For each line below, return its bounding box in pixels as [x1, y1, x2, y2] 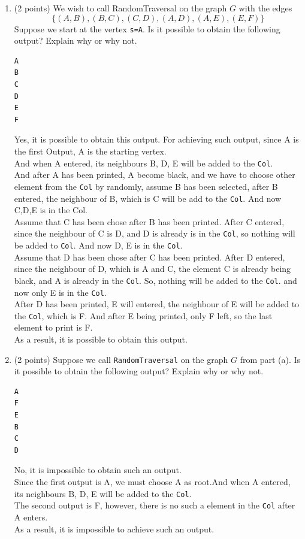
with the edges [238, 2, 292, 14]
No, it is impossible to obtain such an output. [14, 464, 182, 476]
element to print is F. [14, 321, 93, 334]
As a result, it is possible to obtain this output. [14, 333, 188, 345]
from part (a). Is [240, 353, 301, 365]
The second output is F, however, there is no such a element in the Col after [14, 499, 295, 511]
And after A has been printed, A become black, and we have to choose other [14, 168, 295, 181]
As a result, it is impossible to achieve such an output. [14, 522, 215, 535]
